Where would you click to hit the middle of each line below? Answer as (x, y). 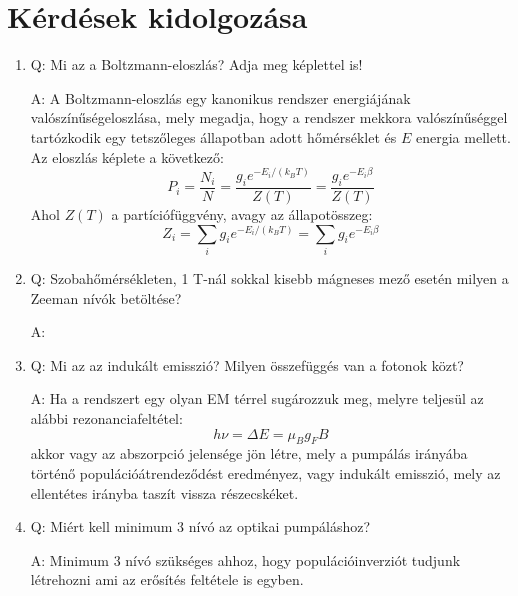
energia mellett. (463, 136)
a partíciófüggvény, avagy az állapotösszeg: (242, 214)
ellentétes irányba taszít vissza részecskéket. (164, 492)
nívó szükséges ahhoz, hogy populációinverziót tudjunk (293, 559)
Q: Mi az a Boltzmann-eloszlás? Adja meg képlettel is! (196, 64)
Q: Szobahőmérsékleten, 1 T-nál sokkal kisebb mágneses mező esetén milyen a (269, 278)
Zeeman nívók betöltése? (106, 297)
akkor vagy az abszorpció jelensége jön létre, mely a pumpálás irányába (249, 453)
